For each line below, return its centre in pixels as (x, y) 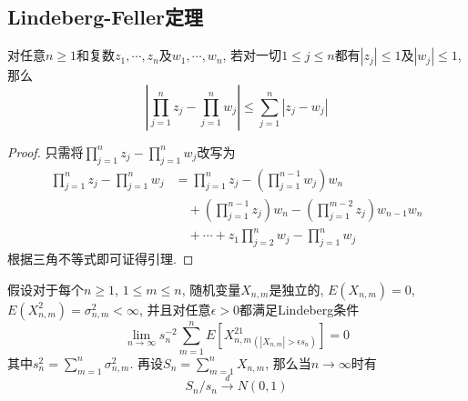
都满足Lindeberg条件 (299, 309)
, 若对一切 (252, 55)
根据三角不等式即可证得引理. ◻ (101, 258)
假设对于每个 (46, 289)
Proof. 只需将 (46, 151)
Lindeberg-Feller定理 (106, 17)
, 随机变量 (211, 289)
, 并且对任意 (175, 309)
